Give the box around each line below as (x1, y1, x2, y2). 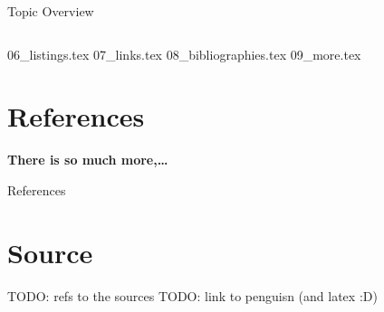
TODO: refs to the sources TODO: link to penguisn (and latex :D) (7, 286, 378, 305)
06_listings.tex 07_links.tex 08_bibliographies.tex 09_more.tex (7, 44, 361, 63)
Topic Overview (7, 2, 94, 20)
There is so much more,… (7, 150, 168, 169)
